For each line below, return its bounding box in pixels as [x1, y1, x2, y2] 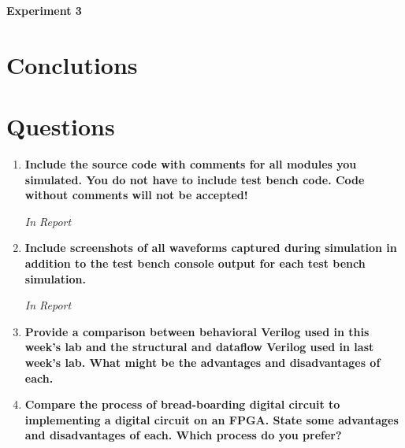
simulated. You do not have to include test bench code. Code [24, 171, 365, 187]
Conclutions [6, 48, 138, 80]
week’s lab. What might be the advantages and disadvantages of [24, 354, 381, 371]
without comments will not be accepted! [24, 187, 248, 203]
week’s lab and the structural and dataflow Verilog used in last [24, 339, 374, 355]
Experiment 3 [6, 2, 82, 18]
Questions [6, 110, 115, 143]
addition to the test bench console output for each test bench [24, 255, 366, 272]
